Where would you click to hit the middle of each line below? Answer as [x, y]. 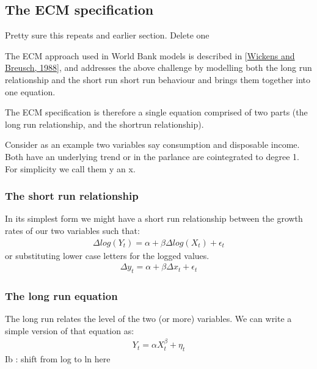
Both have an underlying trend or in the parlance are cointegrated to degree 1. [152, 156]
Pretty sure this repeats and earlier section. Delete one [107, 35]
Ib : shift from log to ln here [58, 359]
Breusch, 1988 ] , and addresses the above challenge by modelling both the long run [158, 68]
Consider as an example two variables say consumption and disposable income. [152, 144]
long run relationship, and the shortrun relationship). [104, 124]
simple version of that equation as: [70, 330]
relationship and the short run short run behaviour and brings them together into [158, 79]
